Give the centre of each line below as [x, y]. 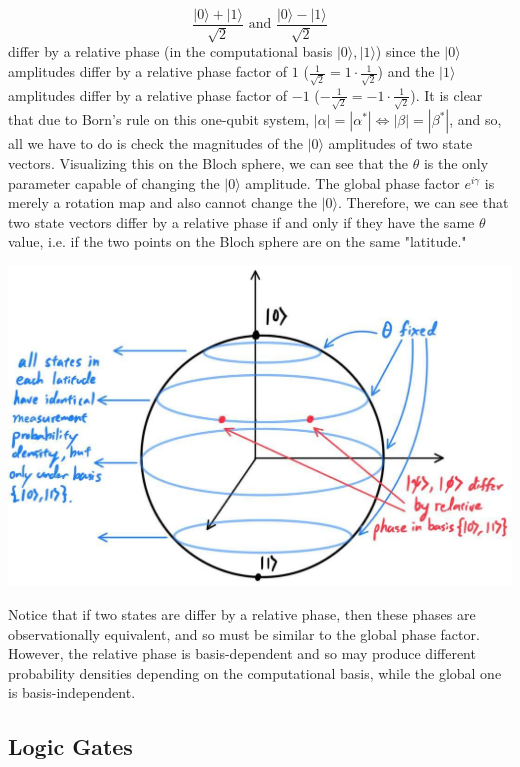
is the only [456, 163]
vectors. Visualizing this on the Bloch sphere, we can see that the [208, 163]
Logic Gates [70, 746]
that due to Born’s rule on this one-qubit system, [159, 119]
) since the [407, 51]
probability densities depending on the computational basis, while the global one [255, 672]
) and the [406, 71]
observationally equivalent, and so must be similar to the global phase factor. [244, 633]
